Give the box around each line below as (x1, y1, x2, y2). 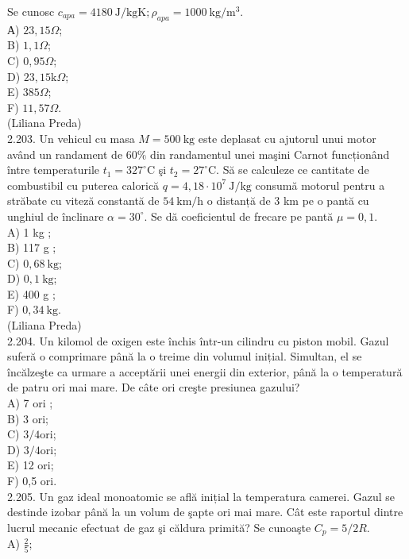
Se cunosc (7, 3, 55, 19)
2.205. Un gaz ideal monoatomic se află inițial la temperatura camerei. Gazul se (7, 488, 395, 504)
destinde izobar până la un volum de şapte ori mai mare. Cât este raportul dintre (7, 503, 403, 520)
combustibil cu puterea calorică (7, 176, 160, 193)
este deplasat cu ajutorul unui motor (198, 129, 376, 146)
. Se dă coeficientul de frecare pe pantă (144, 207, 334, 224)
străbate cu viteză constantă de (7, 192, 160, 209)
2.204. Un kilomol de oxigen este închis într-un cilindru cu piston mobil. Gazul (7, 332, 389, 349)
